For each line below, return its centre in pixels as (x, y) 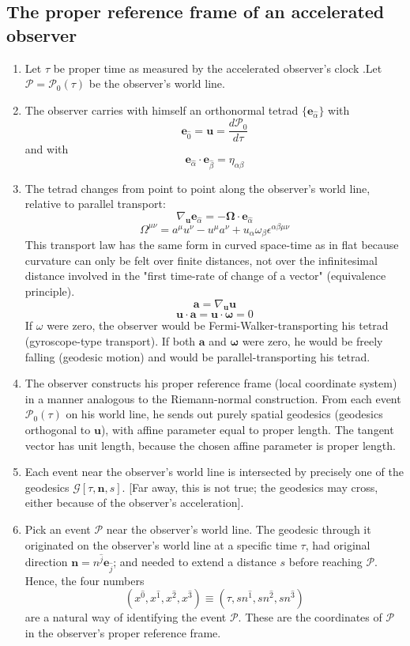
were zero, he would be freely (312, 341)
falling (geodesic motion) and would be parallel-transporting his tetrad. (197, 356)
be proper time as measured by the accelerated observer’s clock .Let (218, 68)
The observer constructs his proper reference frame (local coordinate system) (211, 383)
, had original (338, 544)
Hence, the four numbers (85, 580)
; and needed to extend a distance (195, 561)
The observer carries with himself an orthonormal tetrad (162, 110)
